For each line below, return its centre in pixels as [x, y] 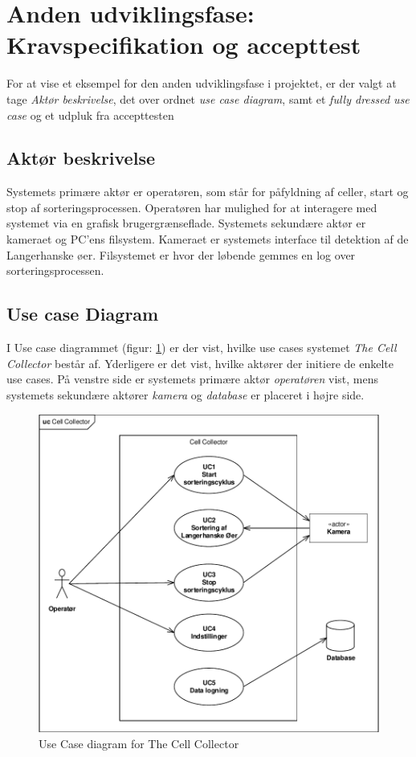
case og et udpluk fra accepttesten [90, 115]
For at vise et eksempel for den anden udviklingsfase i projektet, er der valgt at [202, 83]
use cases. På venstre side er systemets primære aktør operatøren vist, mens [192, 379]
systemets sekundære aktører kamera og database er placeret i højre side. [186, 394]
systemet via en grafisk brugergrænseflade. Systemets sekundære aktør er [186, 223]
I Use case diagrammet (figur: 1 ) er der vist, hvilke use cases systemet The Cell [202, 348]
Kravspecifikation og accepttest [184, 45]
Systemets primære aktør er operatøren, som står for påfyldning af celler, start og [208, 192]
